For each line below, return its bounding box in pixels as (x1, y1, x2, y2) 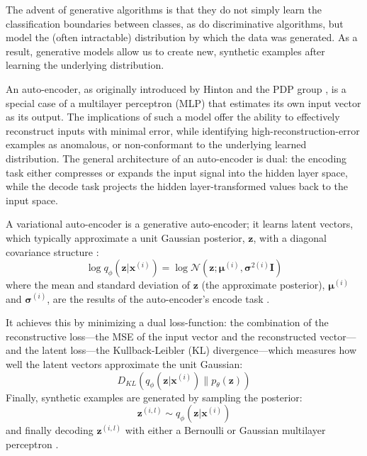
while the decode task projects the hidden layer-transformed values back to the (6, 179, 349, 194)
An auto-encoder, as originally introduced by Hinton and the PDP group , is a (6, 81, 346, 96)
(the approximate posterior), (201, 277, 325, 292)
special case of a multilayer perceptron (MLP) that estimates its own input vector (6, 95, 361, 110)
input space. (6, 192, 58, 207)
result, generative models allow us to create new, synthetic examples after (6, 43, 325, 58)
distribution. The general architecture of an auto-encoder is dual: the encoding (6, 150, 347, 165)
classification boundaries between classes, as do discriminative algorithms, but (6, 16, 344, 30)
